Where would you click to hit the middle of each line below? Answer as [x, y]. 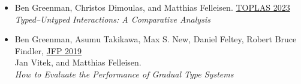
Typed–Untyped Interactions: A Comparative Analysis [112, 19]
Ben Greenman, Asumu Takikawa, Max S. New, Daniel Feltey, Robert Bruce [156, 39]
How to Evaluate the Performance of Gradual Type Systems [124, 74]
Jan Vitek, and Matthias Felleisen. [78, 62]
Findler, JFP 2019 [48, 50]
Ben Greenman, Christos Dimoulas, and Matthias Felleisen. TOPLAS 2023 [152, 7]
